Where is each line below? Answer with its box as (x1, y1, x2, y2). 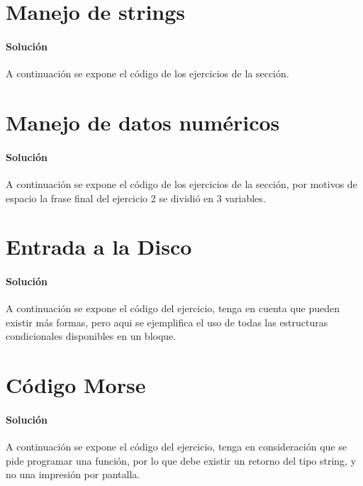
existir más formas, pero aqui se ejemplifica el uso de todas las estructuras (6, 314, 328, 329)
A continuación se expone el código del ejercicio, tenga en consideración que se (6, 439, 347, 454)
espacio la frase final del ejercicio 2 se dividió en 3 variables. (6, 190, 266, 205)
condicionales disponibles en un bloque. (6, 328, 177, 343)
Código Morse (6, 370, 146, 399)
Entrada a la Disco (6, 232, 192, 261)
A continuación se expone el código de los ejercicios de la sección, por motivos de (6, 176, 357, 191)
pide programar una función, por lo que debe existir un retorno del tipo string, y (6, 453, 357, 468)
